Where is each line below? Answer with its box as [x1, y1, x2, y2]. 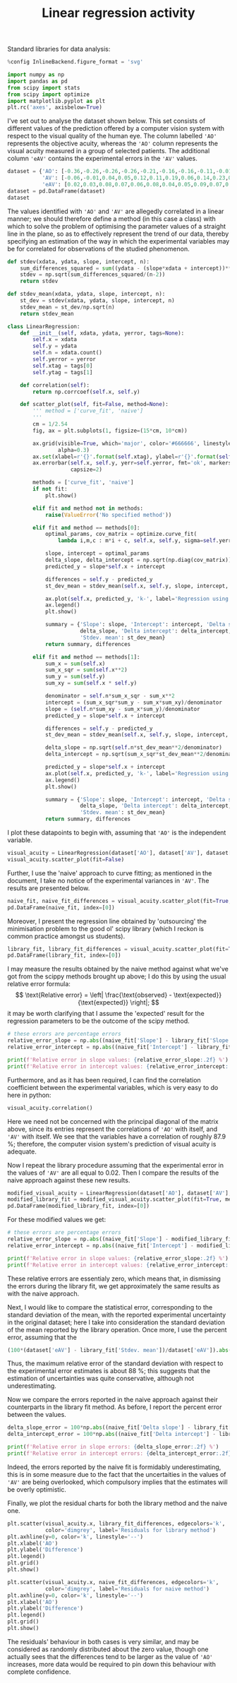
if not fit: [32, 486, 68, 493]
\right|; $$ [130, 998, 160, 1007]
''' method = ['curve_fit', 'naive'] [32, 407, 143, 414]
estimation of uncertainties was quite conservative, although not [7, 1374, 195, 1383]
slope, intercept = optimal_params [44, 550, 150, 557]
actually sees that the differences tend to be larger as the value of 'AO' [7, 1652, 213, 1660]
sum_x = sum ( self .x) [44, 660, 106, 667]
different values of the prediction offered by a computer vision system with [7, 124, 224, 133]
